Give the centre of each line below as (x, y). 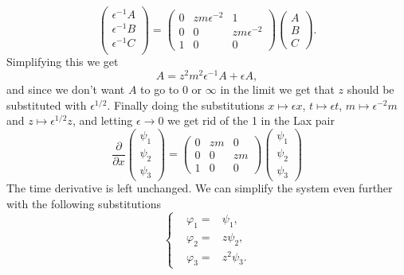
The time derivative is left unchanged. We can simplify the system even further (200, 188)
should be (371, 89)
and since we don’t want (66, 89)
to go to (160, 89)
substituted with (47, 105)
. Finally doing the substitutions (186, 105)
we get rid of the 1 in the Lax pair (251, 120)
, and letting (102, 120)
